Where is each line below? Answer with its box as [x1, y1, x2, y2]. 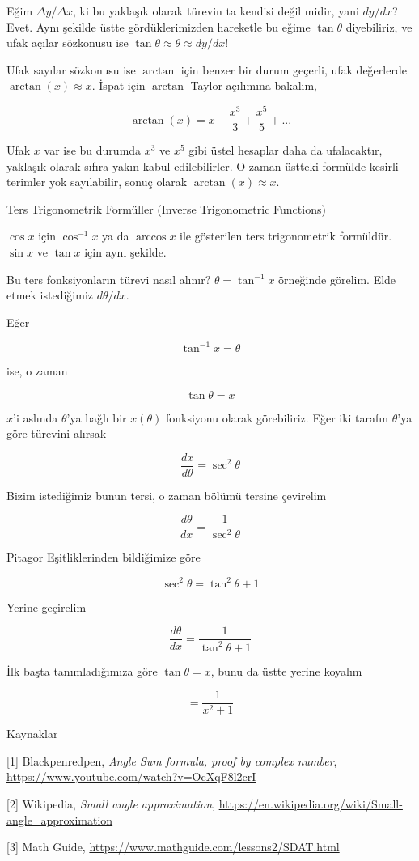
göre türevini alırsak [6, 425, 107, 442]
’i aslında [13, 409, 58, 426]
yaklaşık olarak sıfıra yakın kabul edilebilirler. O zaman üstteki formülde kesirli [6, 157, 399, 174]
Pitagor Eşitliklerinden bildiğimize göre [6, 549, 201, 566]
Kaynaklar [6, 725, 58, 742]
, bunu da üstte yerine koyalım [210, 662, 362, 679]
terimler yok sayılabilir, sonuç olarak [6, 173, 188, 190]
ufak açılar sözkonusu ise [6, 34, 129, 51]
